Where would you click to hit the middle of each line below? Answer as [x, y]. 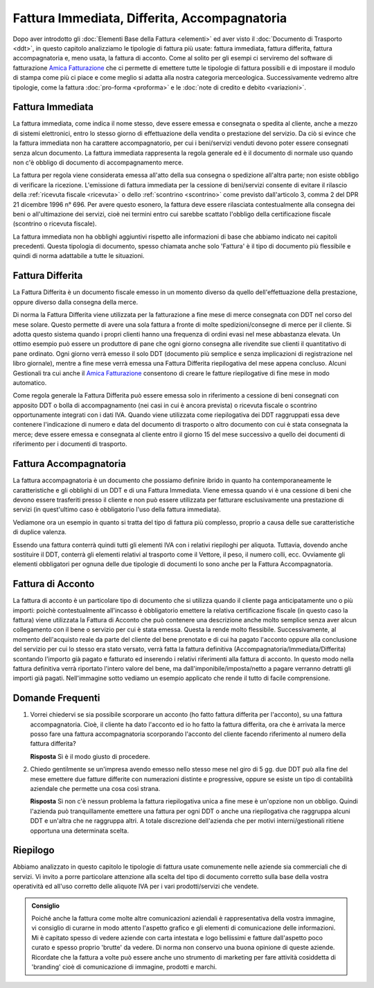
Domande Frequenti [56, 698]
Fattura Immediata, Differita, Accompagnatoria [150, 18]
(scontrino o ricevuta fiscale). [55, 224]
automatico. [30, 382]
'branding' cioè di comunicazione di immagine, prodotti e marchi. [124, 966]
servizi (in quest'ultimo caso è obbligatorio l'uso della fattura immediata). [117, 509]
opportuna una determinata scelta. [80, 831]
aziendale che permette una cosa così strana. [95, 788]
